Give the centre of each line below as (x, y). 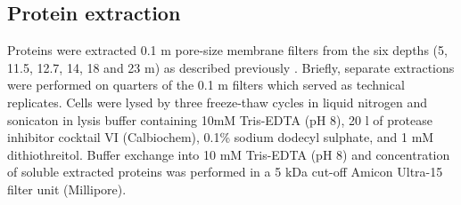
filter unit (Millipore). (67, 189)
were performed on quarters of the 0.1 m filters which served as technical (206, 85)
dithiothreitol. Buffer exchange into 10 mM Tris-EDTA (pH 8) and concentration (229, 154)
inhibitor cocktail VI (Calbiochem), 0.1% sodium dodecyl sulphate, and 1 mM (221, 137)
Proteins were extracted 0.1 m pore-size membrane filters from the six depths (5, (227, 50)
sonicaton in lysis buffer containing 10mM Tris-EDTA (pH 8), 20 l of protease (220, 119)
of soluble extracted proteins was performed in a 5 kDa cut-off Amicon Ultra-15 (225, 172)
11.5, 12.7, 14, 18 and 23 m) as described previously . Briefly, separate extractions (231, 67)
